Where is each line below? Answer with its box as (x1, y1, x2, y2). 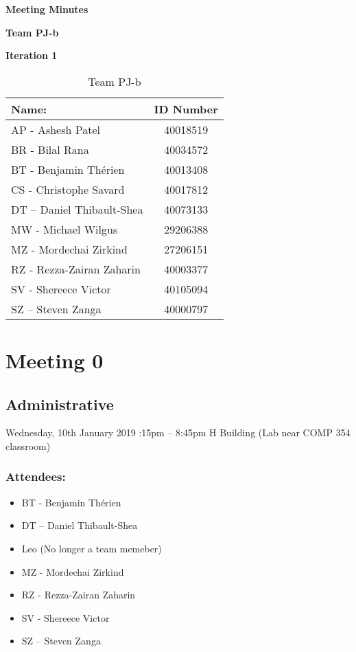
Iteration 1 (5, 48, 58, 63)
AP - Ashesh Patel (11, 121, 100, 137)
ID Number (154, 100, 218, 117)
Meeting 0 (5, 346, 104, 374)
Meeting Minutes (5, 2, 88, 16)
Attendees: (5, 468, 66, 485)
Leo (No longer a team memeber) (21, 541, 162, 555)
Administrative (5, 393, 114, 414)
